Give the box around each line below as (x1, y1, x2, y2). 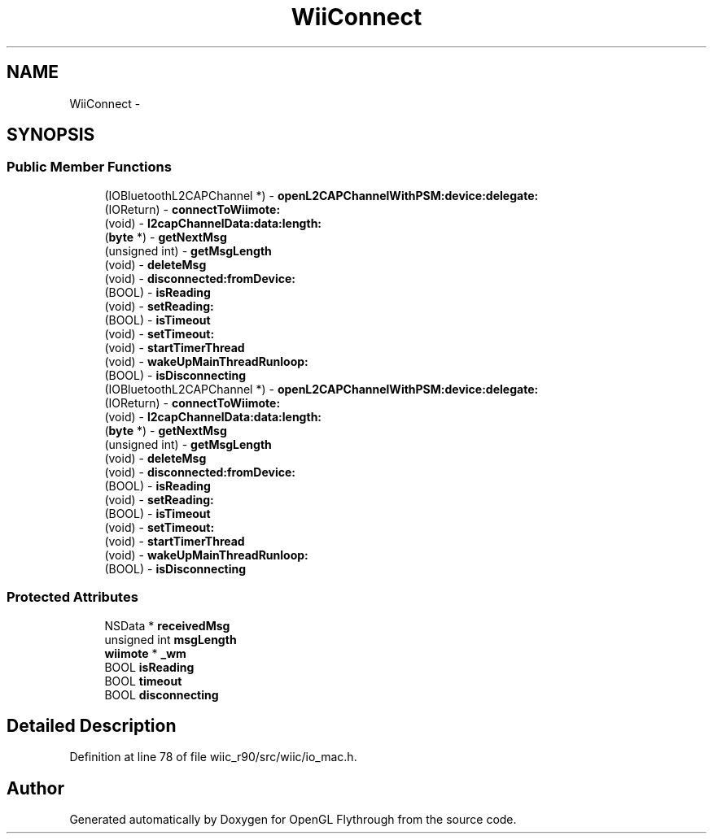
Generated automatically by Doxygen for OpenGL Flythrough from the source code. (69, 812, 517, 827)
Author (7, 777, 64, 799)
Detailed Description (7, 715, 177, 736)
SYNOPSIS (7, 124, 95, 146)
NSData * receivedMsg (104, 618, 230, 633)
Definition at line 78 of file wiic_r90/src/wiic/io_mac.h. (69, 750, 357, 764)
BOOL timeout (104, 673, 182, 688)
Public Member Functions (7, 159, 172, 176)
